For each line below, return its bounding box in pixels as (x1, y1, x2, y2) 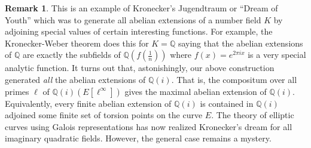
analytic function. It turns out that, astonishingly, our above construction (5, 61, 275, 74)
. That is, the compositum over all (171, 73, 297, 85)
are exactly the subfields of (22, 48, 121, 61)
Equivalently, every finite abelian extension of (5, 97, 172, 109)
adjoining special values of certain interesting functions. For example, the (5, 25, 273, 38)
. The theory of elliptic (211, 109, 294, 121)
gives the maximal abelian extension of (124, 85, 267, 97)
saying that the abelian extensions (178, 36, 303, 49)
